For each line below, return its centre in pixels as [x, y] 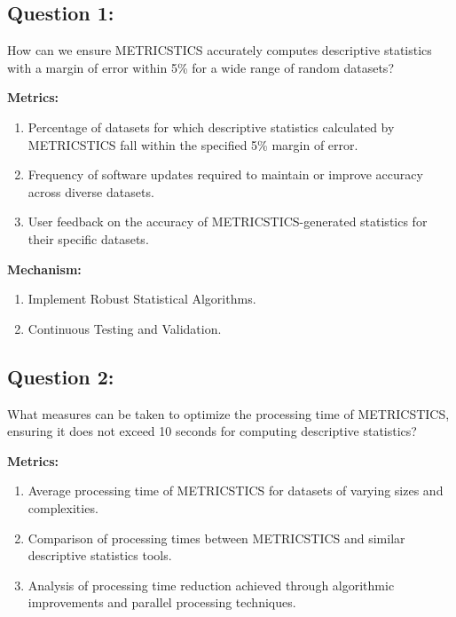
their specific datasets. [88, 238]
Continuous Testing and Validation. [125, 328]
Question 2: [61, 376]
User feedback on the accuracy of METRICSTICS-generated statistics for [228, 221]
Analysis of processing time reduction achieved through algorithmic [211, 585]
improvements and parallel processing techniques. [162, 602]
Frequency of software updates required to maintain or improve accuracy [225, 174]
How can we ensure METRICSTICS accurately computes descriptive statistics [220, 50]
